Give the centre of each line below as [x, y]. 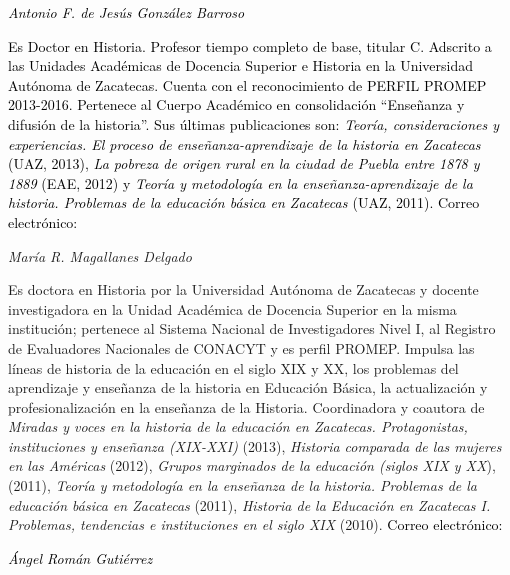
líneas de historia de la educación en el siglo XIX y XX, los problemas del [233, 367]
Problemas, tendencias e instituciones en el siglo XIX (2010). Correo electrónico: [255, 524]
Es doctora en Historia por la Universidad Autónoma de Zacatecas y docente [243, 289]
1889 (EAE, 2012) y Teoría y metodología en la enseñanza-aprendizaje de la [240, 182]
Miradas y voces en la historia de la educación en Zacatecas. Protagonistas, [238, 426]
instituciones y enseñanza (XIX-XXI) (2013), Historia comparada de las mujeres [255, 445]
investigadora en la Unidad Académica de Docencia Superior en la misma [232, 308]
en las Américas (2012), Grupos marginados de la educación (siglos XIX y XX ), [252, 465]
